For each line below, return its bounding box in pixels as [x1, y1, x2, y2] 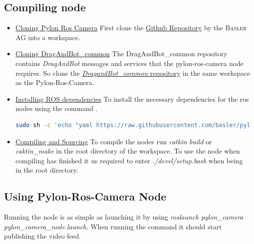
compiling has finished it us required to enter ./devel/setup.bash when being [15, 155, 243, 165]
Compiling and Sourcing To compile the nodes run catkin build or [15, 136, 212, 146]
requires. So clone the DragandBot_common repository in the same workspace [15, 67, 250, 78]
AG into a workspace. [15, 32, 80, 42]
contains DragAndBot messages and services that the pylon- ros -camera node [15, 58, 244, 68]
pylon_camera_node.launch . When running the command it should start [4, 221, 222, 231]
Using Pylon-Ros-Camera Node [4, 189, 166, 204]
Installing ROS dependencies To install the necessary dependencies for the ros [15, 93, 249, 104]
